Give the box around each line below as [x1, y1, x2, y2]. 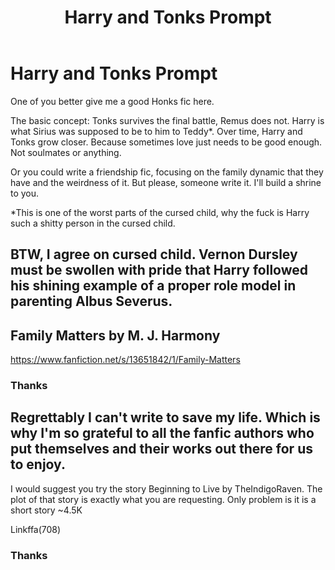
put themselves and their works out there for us [10, 441, 313, 458]
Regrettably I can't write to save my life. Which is [10, 409, 321, 426]
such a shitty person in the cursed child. [10, 217, 176, 229]
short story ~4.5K [10, 504, 83, 516]
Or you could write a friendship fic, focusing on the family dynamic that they [10, 166, 324, 178]
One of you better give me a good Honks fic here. [10, 95, 215, 107]
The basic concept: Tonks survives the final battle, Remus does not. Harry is [10, 114, 325, 126]
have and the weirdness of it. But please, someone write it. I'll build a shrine [10, 176, 322, 188]
